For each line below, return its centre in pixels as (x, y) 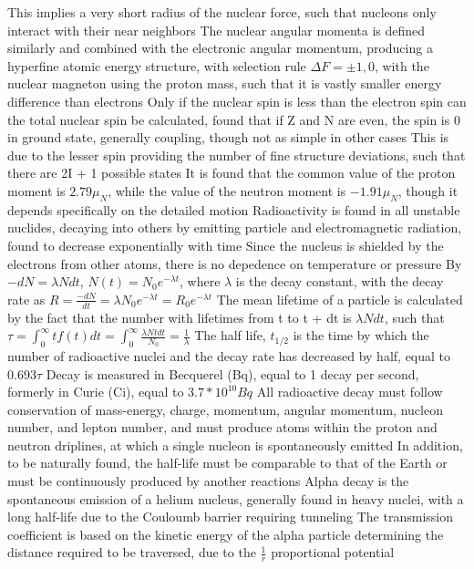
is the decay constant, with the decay (340, 281)
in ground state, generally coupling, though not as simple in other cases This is (228, 137)
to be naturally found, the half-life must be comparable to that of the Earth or (227, 463)
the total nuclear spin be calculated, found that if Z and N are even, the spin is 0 (234, 119)
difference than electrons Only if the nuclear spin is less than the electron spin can (237, 101)
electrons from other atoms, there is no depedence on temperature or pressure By (235, 263)
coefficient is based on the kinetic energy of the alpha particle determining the (226, 534)
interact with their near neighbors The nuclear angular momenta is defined (216, 30)
